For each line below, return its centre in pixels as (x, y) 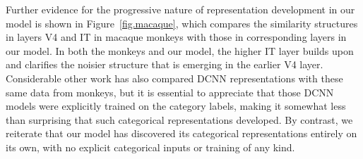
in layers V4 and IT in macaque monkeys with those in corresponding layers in (176, 37)
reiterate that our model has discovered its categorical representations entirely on (181, 133)
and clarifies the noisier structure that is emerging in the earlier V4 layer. (165, 64)
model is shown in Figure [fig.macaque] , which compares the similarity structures (182, 23)
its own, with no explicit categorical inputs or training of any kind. (150, 147)
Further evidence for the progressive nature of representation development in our (180, 9)
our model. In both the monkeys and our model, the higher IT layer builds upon (180, 50)
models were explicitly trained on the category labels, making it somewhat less (176, 106)
